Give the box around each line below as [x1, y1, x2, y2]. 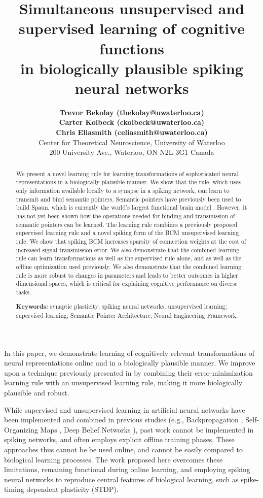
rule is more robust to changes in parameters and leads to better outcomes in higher [16, 271, 238, 279]
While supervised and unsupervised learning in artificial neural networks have [4, 404, 245, 415]
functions [99, 38, 165, 58]
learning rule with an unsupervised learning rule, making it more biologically [4, 377, 243, 388]
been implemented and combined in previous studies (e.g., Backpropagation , [4, 414, 243, 425]
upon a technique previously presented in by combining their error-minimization [4, 367, 253, 378]
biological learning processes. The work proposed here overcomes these [4, 454, 223, 464]
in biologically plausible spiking [20, 57, 243, 78]
